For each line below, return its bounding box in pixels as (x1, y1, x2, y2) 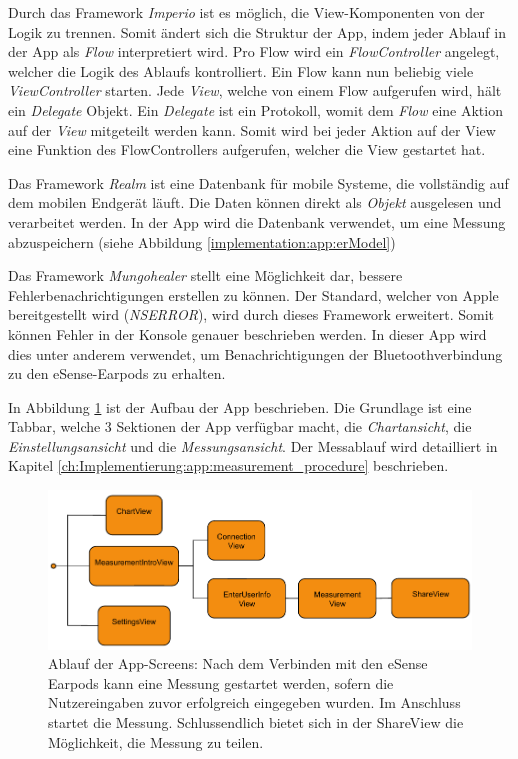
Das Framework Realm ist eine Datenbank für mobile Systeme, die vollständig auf (8, 172, 509, 193)
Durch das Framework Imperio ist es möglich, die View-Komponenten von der (8, 2, 485, 22)
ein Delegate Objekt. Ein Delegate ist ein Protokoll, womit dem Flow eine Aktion (8, 99, 503, 120)
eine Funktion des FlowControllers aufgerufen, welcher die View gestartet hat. (8, 139, 486, 160)
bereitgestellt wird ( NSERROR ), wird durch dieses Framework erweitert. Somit (8, 304, 495, 325)
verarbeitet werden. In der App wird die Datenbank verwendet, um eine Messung (8, 211, 506, 232)
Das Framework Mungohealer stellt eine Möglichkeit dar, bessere (8, 265, 403, 286)
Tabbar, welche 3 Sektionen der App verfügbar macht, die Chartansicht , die (8, 416, 472, 437)
